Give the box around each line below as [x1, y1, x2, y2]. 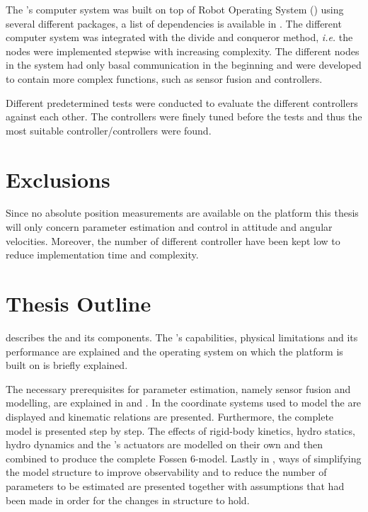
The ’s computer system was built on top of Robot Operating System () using [6, 2, 344, 16]
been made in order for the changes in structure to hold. [6, 492, 250, 507]
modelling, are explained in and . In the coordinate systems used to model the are [6, 395, 362, 410]
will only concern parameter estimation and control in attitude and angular [6, 220, 333, 234]
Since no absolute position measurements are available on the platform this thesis [6, 205, 359, 220]
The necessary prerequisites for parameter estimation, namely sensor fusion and [6, 381, 351, 396]
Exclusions [6, 164, 110, 193]
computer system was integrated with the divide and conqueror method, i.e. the [6, 30, 353, 45]
